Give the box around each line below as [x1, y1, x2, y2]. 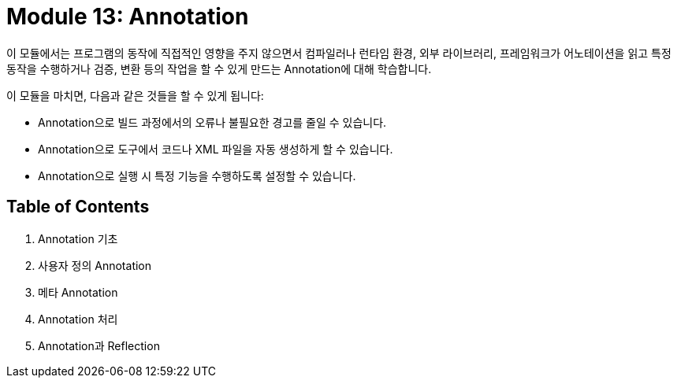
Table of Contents [6, 197, 150, 217]
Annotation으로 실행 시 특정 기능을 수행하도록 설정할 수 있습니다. [38, 168, 356, 183]
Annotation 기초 [38, 231, 118, 246]
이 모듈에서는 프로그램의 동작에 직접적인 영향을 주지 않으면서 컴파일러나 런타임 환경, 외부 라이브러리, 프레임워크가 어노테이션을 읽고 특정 [6, 46, 671, 60]
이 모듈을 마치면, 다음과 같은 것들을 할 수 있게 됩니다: [6, 88, 264, 102]
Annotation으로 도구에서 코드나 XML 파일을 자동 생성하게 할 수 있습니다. [38, 142, 393, 156]
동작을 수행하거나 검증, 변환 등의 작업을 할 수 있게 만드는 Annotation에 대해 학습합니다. [6, 61, 432, 76]
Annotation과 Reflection [38, 338, 160, 353]
